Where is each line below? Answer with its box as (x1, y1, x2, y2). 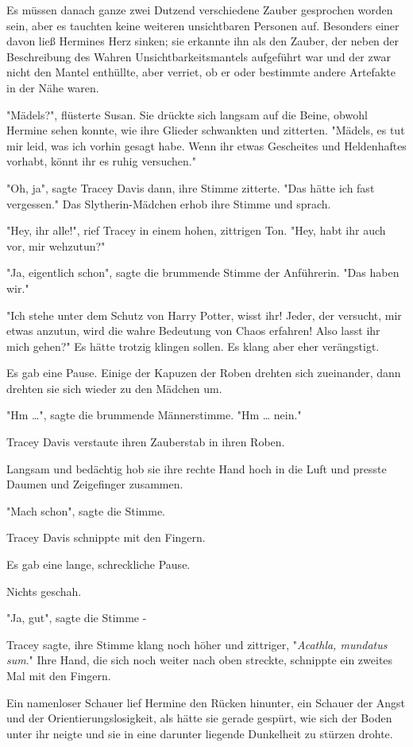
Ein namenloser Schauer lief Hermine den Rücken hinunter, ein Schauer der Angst (6, 694, 406, 710)
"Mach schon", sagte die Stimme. (6, 502, 165, 519)
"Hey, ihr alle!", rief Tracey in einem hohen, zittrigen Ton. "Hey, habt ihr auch (6, 222, 386, 239)
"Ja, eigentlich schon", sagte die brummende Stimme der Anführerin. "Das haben (6, 264, 399, 281)
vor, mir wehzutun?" (6, 237, 106, 254)
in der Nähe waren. (6, 79, 99, 95)
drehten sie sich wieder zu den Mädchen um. (6, 379, 222, 396)
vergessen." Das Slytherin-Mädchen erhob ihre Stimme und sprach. (6, 195, 331, 212)
